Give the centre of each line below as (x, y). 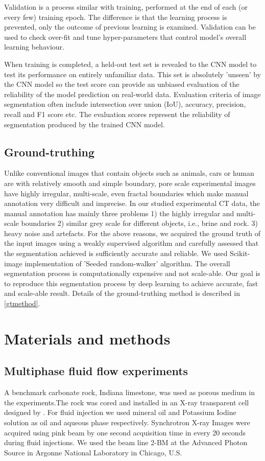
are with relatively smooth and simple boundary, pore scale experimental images (130, 183)
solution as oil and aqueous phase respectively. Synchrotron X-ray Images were (127, 422)
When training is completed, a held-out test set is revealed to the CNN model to (130, 64)
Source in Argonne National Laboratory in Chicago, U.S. (93, 452)
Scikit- (240, 253)
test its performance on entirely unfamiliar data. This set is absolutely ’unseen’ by (133, 74)
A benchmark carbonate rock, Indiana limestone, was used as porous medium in (129, 392)
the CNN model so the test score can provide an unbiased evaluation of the (122, 84)
